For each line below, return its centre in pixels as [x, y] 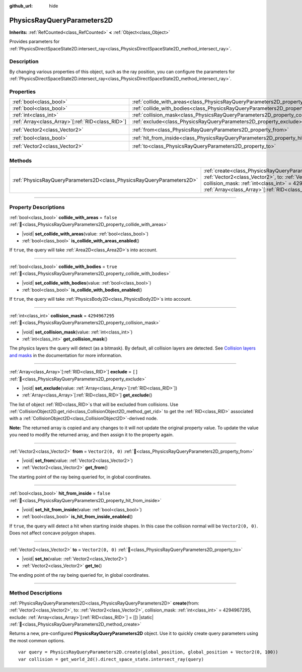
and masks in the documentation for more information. [66, 355]
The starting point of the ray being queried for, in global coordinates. [80, 477]
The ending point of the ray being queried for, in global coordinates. [80, 575]
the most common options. [37, 640]
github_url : [21, 6]
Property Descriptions [37, 208]
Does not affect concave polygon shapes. [53, 533]
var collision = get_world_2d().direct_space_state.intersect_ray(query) [111, 659]
